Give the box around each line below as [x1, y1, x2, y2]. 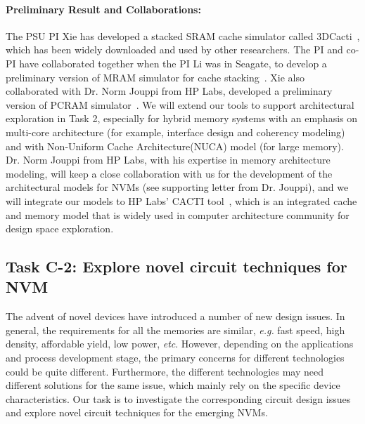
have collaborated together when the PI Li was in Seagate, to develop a [19, 55, 327, 70]
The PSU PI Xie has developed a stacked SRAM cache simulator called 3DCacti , [6, 28, 360, 43]
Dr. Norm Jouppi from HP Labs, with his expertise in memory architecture [6, 152, 331, 167]
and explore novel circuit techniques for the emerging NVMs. [6, 405, 268, 420]
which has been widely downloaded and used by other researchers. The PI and [6, 42, 343, 57]
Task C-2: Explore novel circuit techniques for [6, 256, 347, 277]
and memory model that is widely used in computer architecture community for [6, 207, 350, 222]
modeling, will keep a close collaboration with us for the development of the [6, 166, 333, 180]
